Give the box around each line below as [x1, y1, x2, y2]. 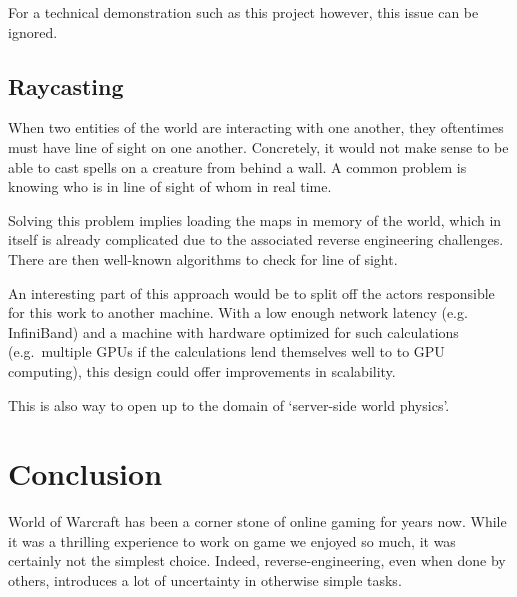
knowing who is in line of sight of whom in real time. [8, 176, 332, 197]
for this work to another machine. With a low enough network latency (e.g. [8, 302, 468, 323]
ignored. [8, 21, 58, 42]
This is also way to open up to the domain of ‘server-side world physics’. [8, 394, 450, 415]
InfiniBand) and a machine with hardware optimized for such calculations [8, 321, 459, 342]
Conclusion [8, 453, 163, 494]
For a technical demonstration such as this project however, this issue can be [8, 2, 479, 22]
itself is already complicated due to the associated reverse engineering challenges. [8, 229, 504, 250]
